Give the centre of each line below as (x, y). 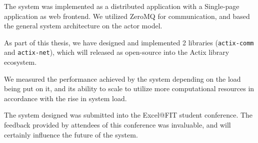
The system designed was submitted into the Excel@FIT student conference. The (128, 115)
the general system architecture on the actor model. (83, 26)
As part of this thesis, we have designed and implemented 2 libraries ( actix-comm (129, 42)
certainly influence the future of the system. (71, 134)
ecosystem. (20, 62)
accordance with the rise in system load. (65, 98)
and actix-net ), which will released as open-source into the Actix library (117, 52)
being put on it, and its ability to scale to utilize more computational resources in (129, 88)
